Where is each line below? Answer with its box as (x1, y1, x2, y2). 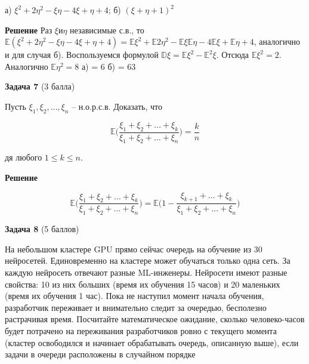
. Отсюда (216, 48, 249, 61)
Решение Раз (5, 23, 52, 36)
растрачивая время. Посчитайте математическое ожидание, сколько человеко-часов (5, 313, 305, 325)
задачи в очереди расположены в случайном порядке (5, 348, 196, 360)
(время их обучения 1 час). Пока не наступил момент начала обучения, (5, 289, 264, 302)
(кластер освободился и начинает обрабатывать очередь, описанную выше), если (5, 336, 299, 348)
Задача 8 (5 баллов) (5, 223, 79, 235)
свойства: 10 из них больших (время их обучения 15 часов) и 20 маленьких (5, 277, 280, 290)
